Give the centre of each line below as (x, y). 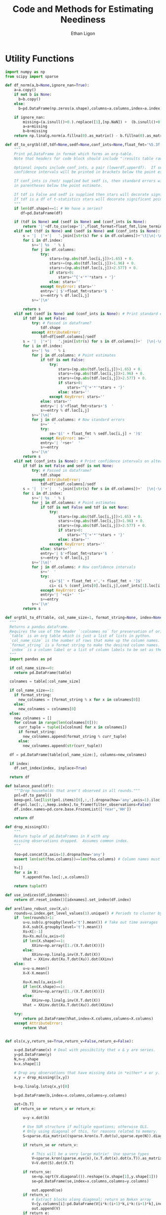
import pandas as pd (31, 659)
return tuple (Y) (31, 886)
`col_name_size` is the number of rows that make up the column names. (85, 641)
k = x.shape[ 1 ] (27, 1064)
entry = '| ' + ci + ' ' (60, 595)
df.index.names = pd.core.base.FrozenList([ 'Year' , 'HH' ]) (73, 809)
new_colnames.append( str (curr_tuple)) (63, 746)
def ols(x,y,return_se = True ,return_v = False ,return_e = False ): (69, 1041)
